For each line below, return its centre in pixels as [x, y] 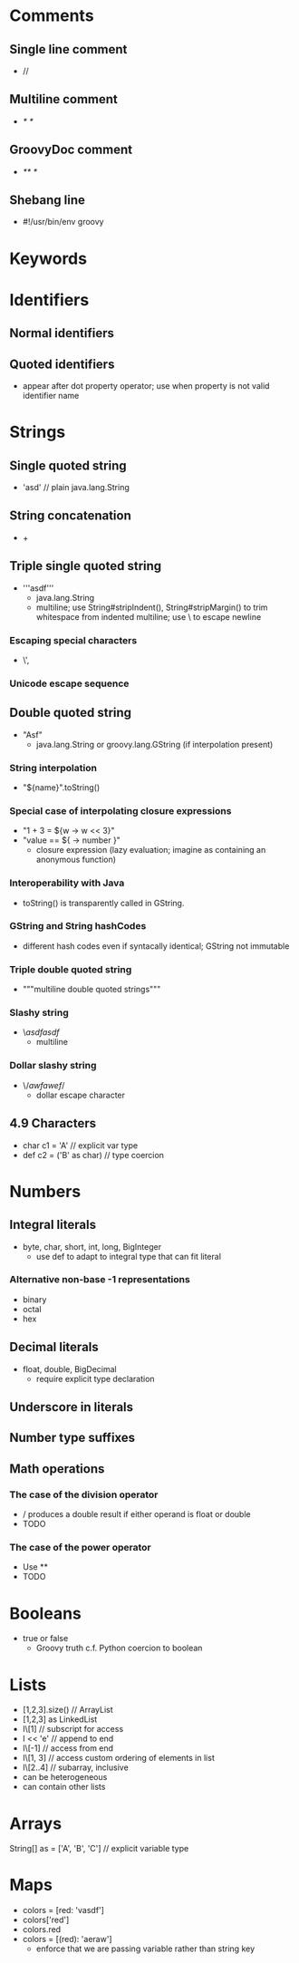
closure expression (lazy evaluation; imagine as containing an [151, 850]
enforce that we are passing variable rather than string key [145, 1948]
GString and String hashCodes [78, 926]
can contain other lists [64, 1787]
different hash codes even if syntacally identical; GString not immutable [156, 946]
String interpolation [53, 768]
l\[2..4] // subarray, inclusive [75, 1767]
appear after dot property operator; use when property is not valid [146, 386]
